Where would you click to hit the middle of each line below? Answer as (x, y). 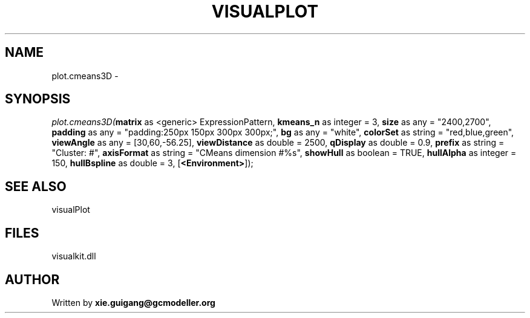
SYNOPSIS (38, 99)
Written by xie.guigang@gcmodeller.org (133, 302)
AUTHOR (32, 279)
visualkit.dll (74, 256)
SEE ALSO (36, 186)
